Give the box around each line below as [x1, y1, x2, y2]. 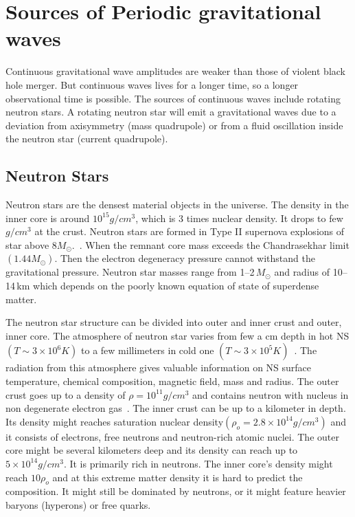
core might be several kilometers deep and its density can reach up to [5, 443, 298, 457]
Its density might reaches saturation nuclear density [5, 414, 224, 428]
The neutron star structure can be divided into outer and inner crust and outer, [5, 315, 342, 329]
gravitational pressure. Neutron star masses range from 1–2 [5, 265, 255, 279]
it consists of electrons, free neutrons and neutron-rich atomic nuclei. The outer [5, 429, 339, 443]
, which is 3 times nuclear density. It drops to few [135, 210, 343, 225]
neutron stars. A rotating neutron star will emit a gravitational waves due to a [5, 104, 336, 119]
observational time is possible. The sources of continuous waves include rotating [5, 91, 341, 105]
